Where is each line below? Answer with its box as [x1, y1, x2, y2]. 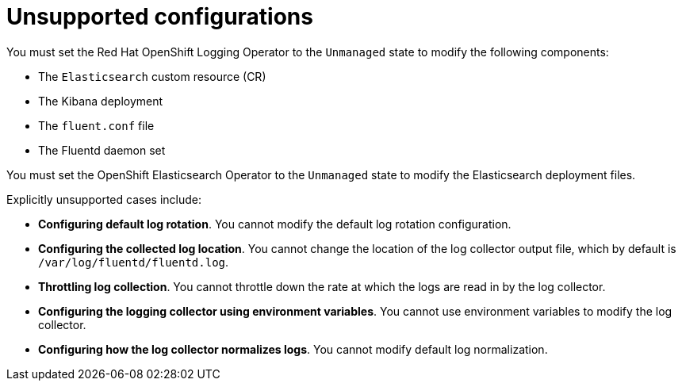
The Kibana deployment [38, 94, 163, 108]
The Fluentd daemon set [38, 143, 166, 157]
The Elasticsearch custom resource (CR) [38, 69, 266, 83]
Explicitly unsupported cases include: [6, 192, 201, 206]
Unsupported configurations [6, 3, 313, 30]
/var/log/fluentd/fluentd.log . [38, 255, 229, 269]
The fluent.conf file [38, 118, 155, 132]
